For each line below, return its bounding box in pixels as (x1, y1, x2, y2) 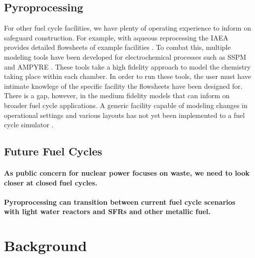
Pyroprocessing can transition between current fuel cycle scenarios (4, 196, 236, 207)
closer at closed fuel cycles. (4, 177, 98, 187)
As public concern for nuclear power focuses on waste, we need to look (4, 168, 250, 178)
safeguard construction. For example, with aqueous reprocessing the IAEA (4, 32, 228, 42)
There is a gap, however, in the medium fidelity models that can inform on (4, 90, 230, 101)
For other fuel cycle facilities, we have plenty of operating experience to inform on (4, 23, 251, 33)
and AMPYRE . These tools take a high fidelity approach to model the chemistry (4, 61, 251, 72)
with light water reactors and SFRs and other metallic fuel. (4, 206, 211, 217)
